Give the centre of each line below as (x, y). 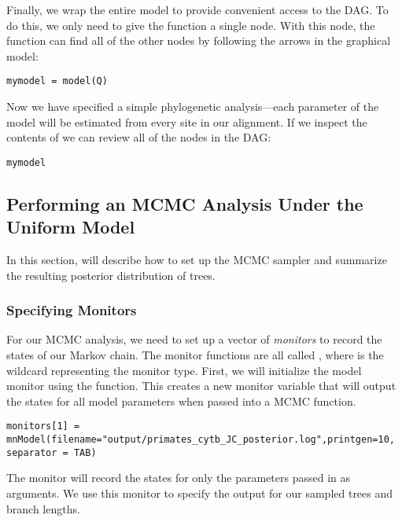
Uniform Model (71, 227)
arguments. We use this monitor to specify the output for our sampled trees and (200, 493)
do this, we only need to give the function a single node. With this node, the (191, 25)
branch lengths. (43, 508)
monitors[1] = (43, 426)
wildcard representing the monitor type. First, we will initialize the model (184, 370)
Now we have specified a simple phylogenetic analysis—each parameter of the (193, 107)
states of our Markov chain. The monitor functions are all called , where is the (195, 355)
